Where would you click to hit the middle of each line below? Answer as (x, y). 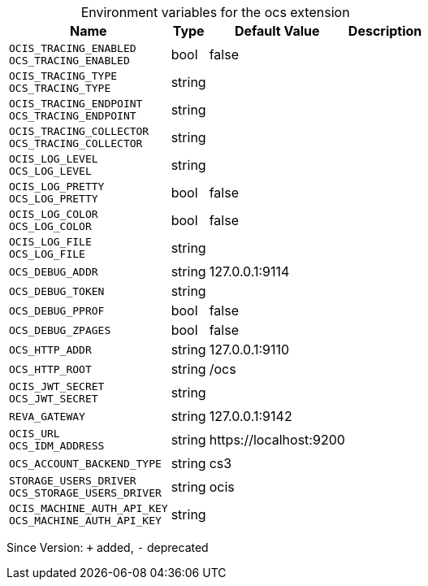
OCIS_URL (35, 434)
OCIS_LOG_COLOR (54, 214)
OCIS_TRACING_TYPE (63, 76)
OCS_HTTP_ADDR (50, 349)
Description (385, 31)
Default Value (277, 31)
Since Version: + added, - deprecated (108, 547)
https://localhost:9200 (277, 440)
